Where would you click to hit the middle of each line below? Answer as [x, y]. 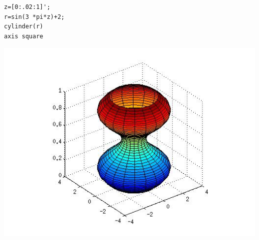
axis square [24, 36]
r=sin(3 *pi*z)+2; [34, 17]
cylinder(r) [24, 27]
